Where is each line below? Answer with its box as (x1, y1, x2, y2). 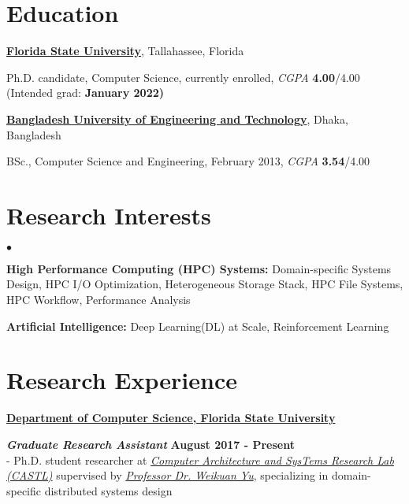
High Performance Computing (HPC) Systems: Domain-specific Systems (6, 260, 392, 276)
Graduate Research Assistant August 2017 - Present (6, 435, 295, 452)
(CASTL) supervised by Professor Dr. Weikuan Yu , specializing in (6, 467, 329, 484)
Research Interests (6, 198, 211, 231)
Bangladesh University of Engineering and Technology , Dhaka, (6, 110, 348, 127)
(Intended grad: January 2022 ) (6, 84, 164, 101)
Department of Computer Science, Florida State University (6, 409, 336, 426)
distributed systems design (44, 482, 173, 498)
